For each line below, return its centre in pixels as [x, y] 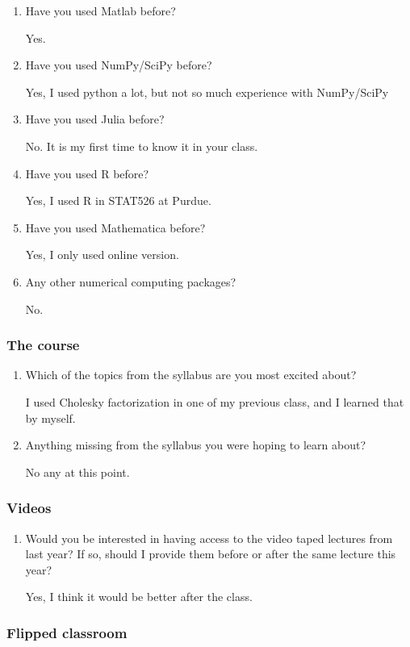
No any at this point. [77, 472]
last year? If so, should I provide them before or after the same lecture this [211, 554]
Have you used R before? [87, 173]
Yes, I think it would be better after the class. [139, 597]
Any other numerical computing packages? [131, 281]
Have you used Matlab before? [100, 10]
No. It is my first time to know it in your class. [142, 146]
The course [43, 345]
